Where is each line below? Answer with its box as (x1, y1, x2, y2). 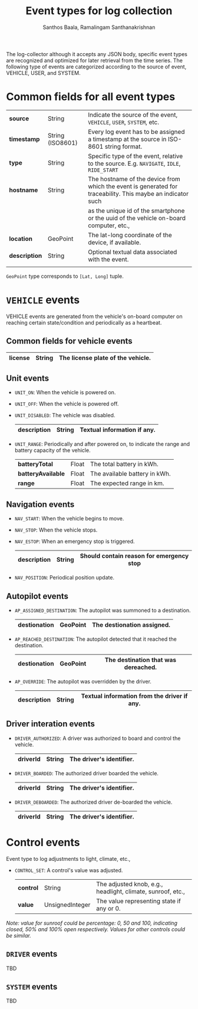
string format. (104, 142, 143, 150)
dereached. (124, 663, 157, 671)
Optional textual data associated (88, 248, 177, 256)
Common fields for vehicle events (6, 336, 133, 346)
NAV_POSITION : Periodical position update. (14, 574, 115, 581)
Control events (6, 836, 80, 849)
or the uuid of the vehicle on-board (88, 214, 186, 222)
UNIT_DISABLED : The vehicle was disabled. (14, 412, 115, 419)
